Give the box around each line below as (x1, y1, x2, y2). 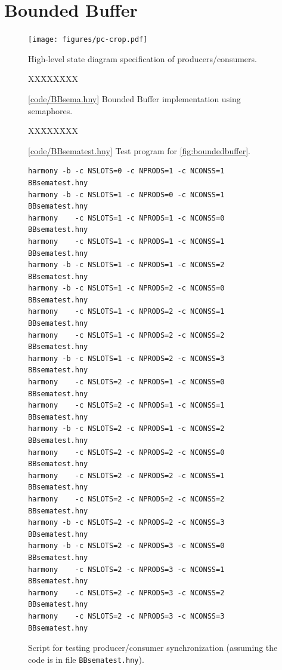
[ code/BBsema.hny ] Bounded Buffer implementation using (28, 92, 241, 105)
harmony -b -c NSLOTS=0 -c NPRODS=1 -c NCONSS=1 (28, 167, 225, 176)
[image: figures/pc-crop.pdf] (28, 35, 148, 44)
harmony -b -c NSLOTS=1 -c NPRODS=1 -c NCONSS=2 (28, 261, 225, 270)
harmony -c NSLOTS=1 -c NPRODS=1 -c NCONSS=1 (28, 237, 225, 246)
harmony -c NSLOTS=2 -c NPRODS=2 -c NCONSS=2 (28, 494, 225, 503)
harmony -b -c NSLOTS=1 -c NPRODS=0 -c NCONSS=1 (28, 190, 225, 199)
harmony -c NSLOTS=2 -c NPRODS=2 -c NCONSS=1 (28, 471, 225, 480)
